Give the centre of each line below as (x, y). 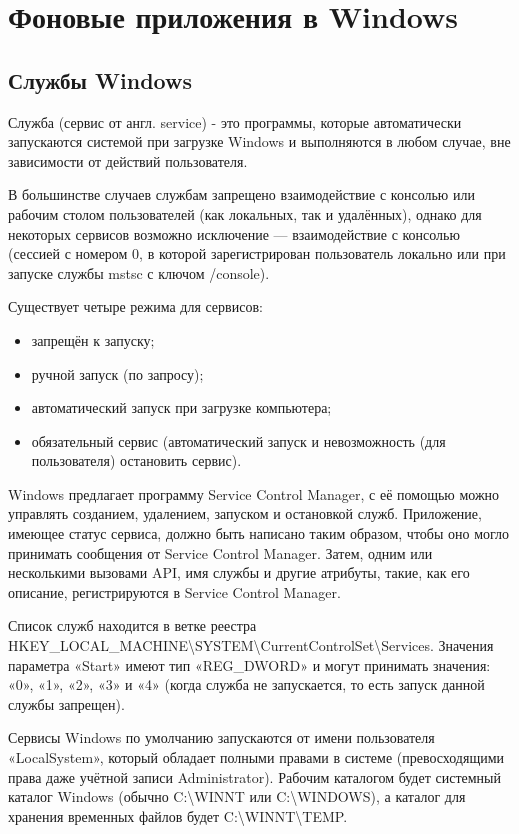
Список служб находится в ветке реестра (132, 625)
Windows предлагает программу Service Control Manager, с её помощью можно (254, 493)
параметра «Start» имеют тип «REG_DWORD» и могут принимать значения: (249, 664)
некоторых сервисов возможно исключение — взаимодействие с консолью (234, 233)
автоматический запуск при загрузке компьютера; (181, 407)
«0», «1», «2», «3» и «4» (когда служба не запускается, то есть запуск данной (246, 684)
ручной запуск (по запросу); (117, 373)
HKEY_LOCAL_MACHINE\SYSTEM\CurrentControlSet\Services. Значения (251, 645)
